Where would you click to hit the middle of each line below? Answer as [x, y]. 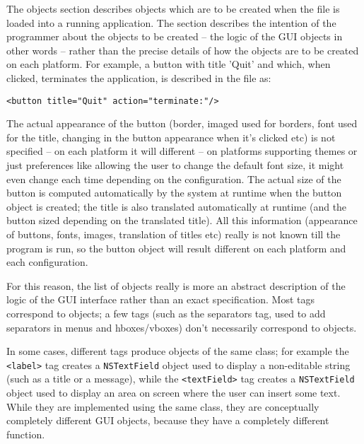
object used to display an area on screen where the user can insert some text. [174, 393]
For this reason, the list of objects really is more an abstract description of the [176, 285]
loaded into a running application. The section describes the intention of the [171, 22]
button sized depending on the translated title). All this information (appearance [182, 220]
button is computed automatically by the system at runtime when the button [174, 193]
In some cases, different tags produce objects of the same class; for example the [178, 351]
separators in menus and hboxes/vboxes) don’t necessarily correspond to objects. [182, 327]
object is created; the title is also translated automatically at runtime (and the [177, 206]
